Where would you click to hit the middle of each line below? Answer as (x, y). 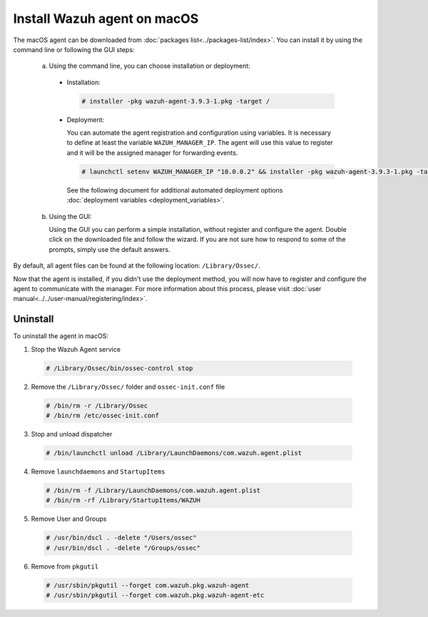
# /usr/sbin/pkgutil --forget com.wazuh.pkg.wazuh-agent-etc (155, 595)
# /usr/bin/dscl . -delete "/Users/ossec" (121, 538)
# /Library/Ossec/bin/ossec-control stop (119, 368)
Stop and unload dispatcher (72, 434)
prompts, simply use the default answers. (109, 249)
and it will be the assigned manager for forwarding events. (152, 153)
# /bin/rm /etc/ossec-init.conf (103, 415)
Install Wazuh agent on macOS (106, 19)
